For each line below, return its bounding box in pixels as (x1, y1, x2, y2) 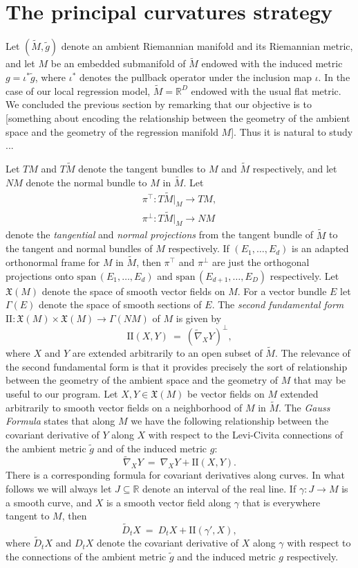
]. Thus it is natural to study (231, 124, 353, 139)
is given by (176, 310, 222, 325)
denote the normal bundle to (26, 175, 147, 189)
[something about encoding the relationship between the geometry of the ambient (6, 110, 350, 125)
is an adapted (292, 241, 349, 256)
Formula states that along (6, 414, 115, 428)
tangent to (6, 508, 50, 523)
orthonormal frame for (6, 255, 100, 269)
